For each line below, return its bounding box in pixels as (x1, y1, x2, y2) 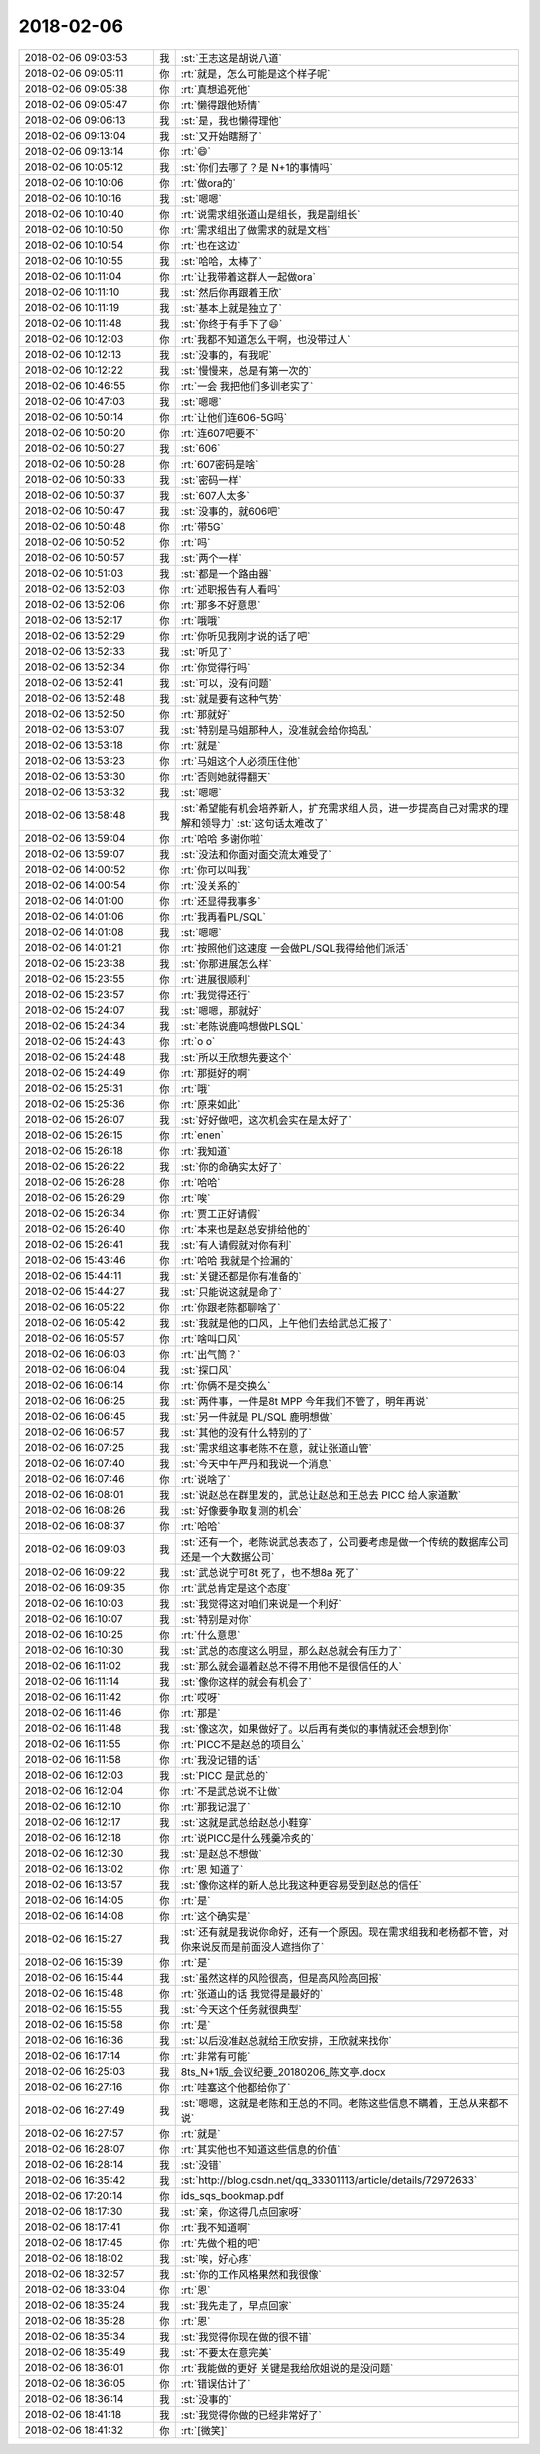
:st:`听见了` (180, 645, 232, 659)
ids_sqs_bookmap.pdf (180, 2188, 285, 2202)
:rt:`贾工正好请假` (180, 1206, 261, 1220)
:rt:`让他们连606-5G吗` (180, 410, 288, 424)
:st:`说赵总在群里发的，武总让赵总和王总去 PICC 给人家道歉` (180, 1488, 462, 1502)
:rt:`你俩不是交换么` (180, 1378, 271, 1392)
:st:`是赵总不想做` (180, 1846, 262, 1860)
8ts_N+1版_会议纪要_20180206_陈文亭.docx (180, 2065, 386, 2079)
